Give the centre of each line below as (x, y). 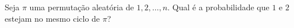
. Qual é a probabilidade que (218, 7)
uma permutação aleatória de (82, 7)
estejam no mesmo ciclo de (52, 18)
